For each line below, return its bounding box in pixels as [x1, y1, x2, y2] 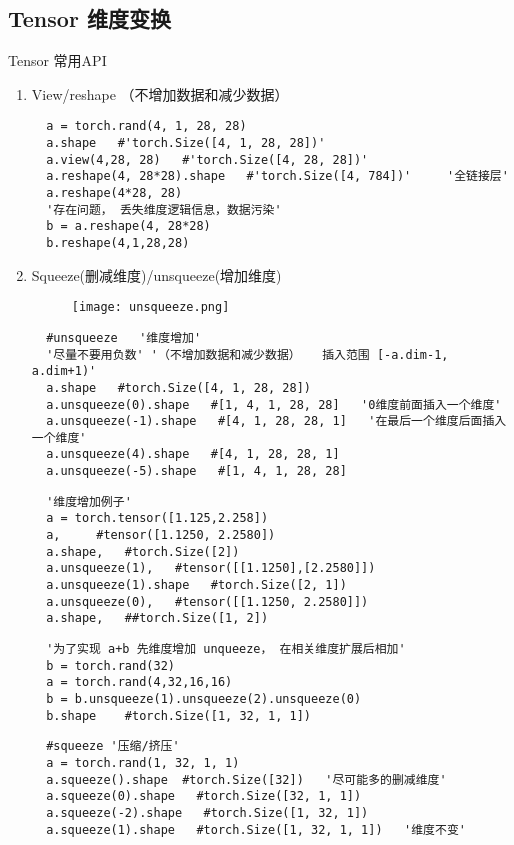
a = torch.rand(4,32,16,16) [46, 675, 233, 690]
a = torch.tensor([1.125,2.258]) [46, 511, 269, 526]
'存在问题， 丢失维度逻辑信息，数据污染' [46, 202, 282, 217]
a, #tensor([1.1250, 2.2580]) [46, 528, 276, 543]
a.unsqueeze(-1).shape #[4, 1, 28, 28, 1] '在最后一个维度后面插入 [46, 414, 507, 429]
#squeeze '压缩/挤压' [46, 739, 180, 754]
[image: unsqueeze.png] [71, 300, 230, 315]
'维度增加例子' [46, 494, 132, 509]
